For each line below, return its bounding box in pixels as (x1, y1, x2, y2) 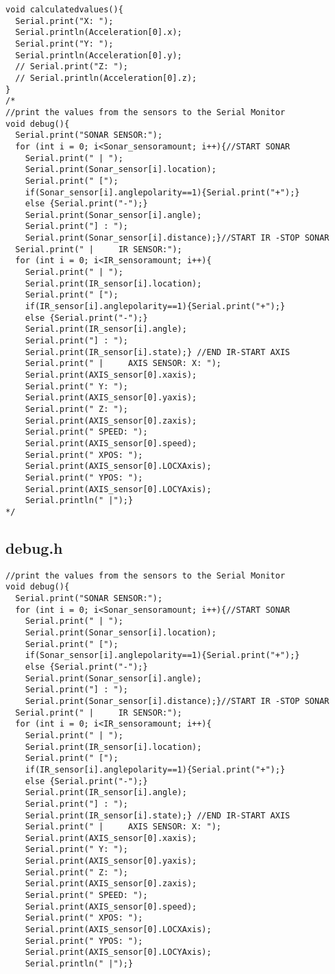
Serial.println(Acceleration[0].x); (15, 27, 182, 38)
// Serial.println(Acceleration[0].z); (15, 73, 197, 83)
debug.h (5, 537, 63, 558)
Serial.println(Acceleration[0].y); (15, 50, 182, 60)
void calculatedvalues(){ (5, 5, 123, 14)
